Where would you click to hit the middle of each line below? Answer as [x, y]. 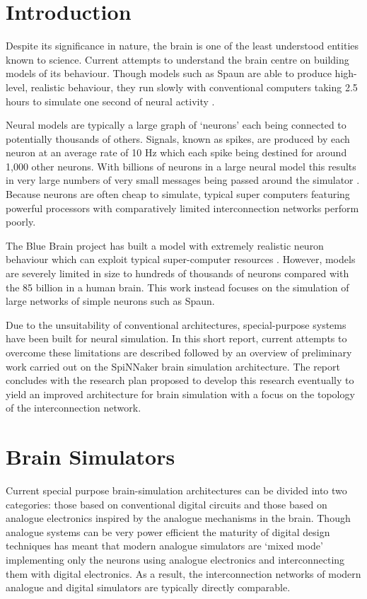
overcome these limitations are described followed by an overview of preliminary [179, 352]
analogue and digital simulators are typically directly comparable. [148, 587]
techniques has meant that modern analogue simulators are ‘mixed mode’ [164, 546]
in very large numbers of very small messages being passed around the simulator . [183, 180]
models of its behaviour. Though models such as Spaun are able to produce [169, 73]
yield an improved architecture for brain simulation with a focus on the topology [180, 394]
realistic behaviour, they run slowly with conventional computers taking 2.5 [194, 87]
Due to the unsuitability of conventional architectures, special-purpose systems [176, 324]
